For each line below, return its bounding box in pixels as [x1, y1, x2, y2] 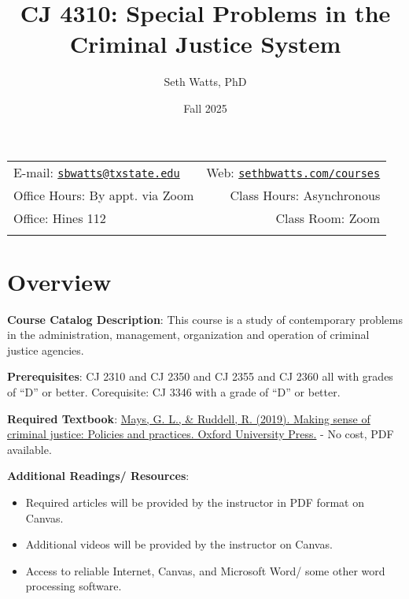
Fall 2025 [183, 99, 227, 116]
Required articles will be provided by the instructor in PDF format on [25, 493, 364, 510]
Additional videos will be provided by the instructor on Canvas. [25, 536, 333, 552]
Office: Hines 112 [13, 208, 106, 227]
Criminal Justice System [69, 28, 341, 60]
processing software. [25, 578, 122, 594]
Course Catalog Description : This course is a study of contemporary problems [7, 311, 403, 327]
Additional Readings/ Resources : [7, 467, 190, 484]
